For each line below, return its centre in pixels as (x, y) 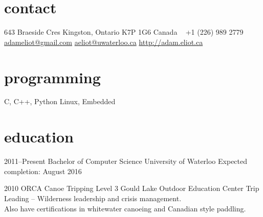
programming (52, 77)
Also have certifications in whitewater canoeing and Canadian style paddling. (125, 208)
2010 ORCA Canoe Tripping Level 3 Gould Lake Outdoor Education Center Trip (132, 188)
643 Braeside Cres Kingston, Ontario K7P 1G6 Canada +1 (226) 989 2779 (124, 32)
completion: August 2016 (43, 171)
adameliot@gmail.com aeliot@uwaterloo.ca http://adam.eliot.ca (104, 42)
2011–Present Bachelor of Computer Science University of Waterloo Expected (126, 161)
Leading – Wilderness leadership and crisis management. (93, 198)
